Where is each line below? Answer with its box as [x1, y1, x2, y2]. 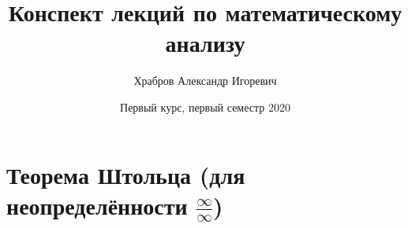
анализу [165, 27, 245, 59]
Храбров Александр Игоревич [133, 72, 277, 89]
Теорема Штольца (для [6, 158, 245, 190]
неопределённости [6, 189, 188, 221]
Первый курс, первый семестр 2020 [120, 98, 290, 115]
